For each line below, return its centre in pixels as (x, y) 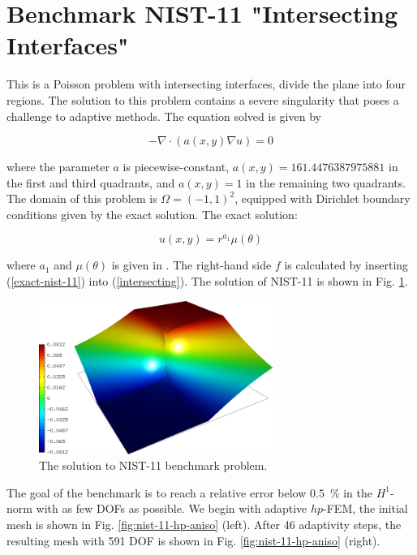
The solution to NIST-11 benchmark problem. (153, 465)
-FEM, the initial (365, 508)
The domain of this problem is (82, 198)
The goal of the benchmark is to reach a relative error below (157, 492)
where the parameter (58, 167)
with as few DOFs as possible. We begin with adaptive (172, 508)
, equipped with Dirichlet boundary (322, 198)
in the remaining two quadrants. (326, 182)
